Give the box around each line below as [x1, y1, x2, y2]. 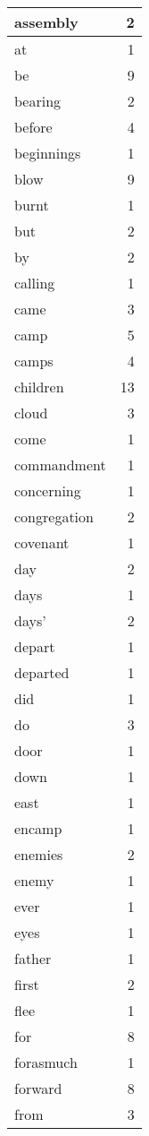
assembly [14, 12, 79, 32]
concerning [14, 480, 81, 501]
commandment [14, 454, 106, 475]
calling [14, 272, 55, 293]
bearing [14, 90, 62, 111]
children [14, 376, 64, 397]
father [14, 948, 52, 968]
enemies [14, 844, 63, 865]
